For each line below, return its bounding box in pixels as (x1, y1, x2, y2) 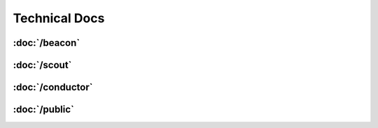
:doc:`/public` (13, 104, 75, 115)
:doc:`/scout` (13, 59, 72, 71)
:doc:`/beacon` (13, 37, 80, 49)
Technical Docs (13, 10, 105, 26)
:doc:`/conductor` (13, 81, 93, 93)
